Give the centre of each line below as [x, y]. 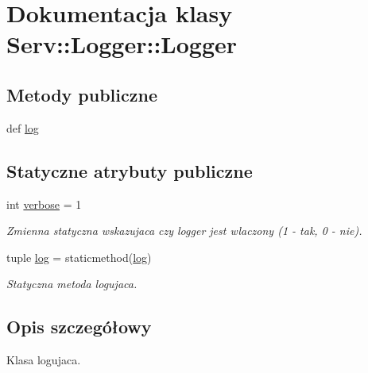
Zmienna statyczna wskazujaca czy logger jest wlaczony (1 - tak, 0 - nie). [184, 231]
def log [23, 127]
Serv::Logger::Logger [122, 44]
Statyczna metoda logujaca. [72, 284]
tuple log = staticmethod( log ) [79, 257]
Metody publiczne [82, 94]
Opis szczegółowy [79, 327]
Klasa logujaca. [44, 360]
